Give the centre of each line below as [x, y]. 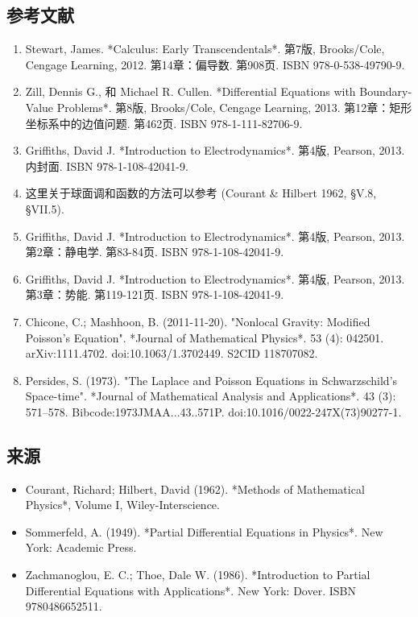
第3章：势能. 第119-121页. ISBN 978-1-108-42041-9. [155, 294]
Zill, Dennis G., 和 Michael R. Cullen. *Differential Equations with [190, 91]
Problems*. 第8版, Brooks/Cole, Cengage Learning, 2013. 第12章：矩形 [234, 107]
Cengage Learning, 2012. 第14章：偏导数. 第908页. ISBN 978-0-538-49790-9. [215, 64]
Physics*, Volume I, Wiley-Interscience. [122, 505]
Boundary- [386, 91]
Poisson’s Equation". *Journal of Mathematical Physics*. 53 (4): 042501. [205, 337]
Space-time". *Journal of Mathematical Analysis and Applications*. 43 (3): [211, 396]
